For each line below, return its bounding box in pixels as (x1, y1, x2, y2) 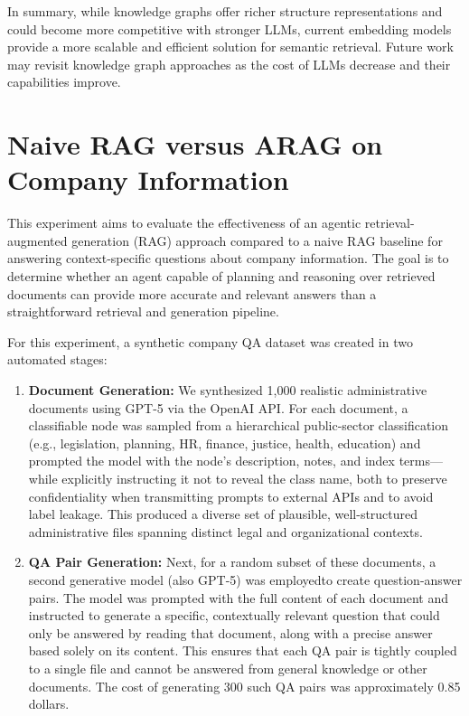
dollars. (28, 694, 70, 713)
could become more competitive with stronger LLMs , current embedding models (7, 19, 452, 38)
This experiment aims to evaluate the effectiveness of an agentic (7, 213, 361, 232)
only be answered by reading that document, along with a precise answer (28, 623, 433, 642)
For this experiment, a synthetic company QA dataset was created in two (7, 332, 413, 351)
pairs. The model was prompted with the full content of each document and (28, 588, 448, 607)
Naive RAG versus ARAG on (7, 126, 383, 163)
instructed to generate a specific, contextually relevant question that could (28, 606, 440, 625)
